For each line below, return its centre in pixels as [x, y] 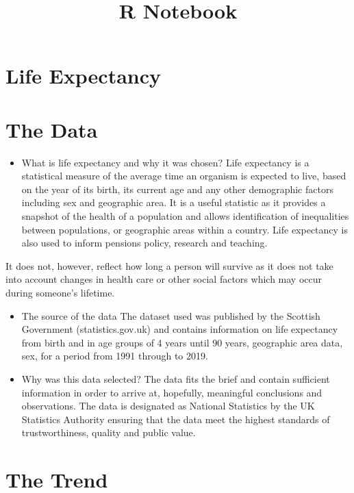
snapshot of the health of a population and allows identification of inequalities [185, 216]
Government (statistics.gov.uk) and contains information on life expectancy [180, 329]
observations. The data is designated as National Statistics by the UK [168, 406]
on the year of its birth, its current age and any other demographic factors [177, 189]
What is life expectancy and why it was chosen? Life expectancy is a [165, 162]
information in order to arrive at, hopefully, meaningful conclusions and [172, 392]
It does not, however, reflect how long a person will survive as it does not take [169, 265]
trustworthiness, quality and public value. [109, 432]
